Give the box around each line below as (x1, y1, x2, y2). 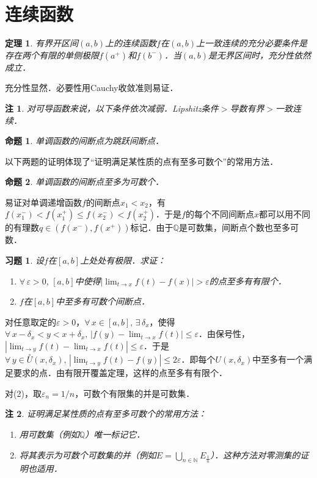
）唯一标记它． (85, 428, 145, 441)
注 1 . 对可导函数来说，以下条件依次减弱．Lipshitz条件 (5, 101, 219, 114)
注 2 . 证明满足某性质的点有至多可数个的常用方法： (5, 407, 206, 420)
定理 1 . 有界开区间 (5, 37, 78, 49)
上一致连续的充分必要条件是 (196, 37, 308, 49)
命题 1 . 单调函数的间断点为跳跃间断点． (5, 134, 164, 147)
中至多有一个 (252, 353, 304, 366)
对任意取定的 (5, 315, 56, 328)
